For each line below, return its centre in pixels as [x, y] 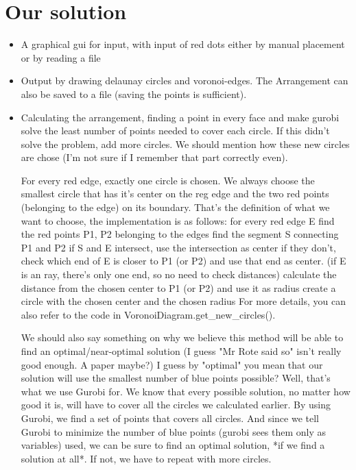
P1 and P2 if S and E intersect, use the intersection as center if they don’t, [178, 247]
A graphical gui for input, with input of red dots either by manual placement [183, 44]
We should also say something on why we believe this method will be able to [182, 337]
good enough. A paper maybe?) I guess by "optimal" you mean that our [172, 364]
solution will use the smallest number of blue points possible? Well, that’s [176, 378]
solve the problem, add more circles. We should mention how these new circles [185, 144]
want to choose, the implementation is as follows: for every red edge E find [178, 220]
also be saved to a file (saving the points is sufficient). [134, 94]
